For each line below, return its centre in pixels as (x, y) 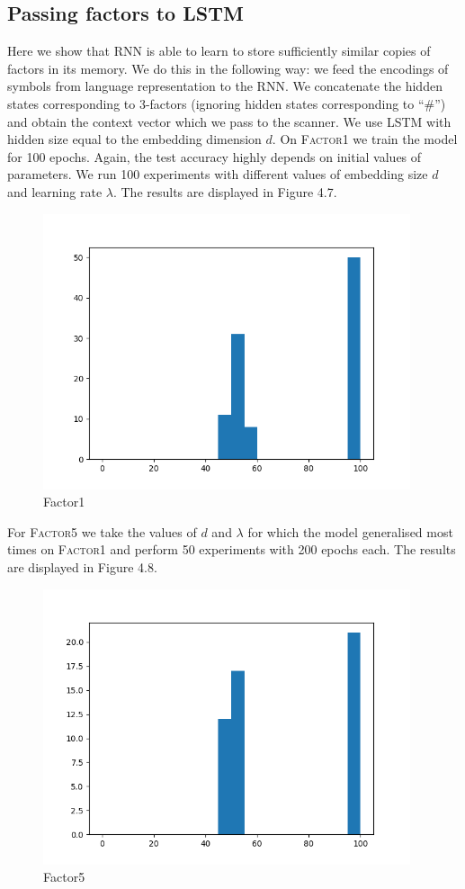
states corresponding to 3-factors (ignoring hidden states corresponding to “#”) (227, 103)
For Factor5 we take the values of (102, 531)
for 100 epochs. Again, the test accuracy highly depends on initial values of (215, 156)
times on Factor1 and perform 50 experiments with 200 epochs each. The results (232, 549)
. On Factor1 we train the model (365, 139)
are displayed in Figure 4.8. (82, 567)
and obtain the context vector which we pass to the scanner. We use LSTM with (229, 121)
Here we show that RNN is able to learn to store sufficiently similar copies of (219, 51)
